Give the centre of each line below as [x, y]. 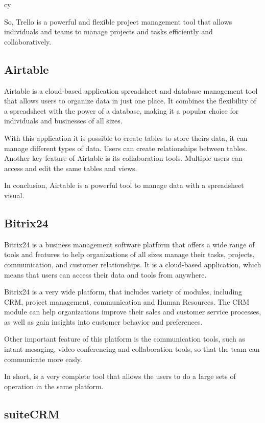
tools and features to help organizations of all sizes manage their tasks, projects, [129, 254]
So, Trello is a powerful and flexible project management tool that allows [118, 21]
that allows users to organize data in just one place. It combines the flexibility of [130, 101]
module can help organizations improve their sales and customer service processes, [133, 312]
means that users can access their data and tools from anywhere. [105, 274]
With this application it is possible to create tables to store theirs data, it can [126, 138]
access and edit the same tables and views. [71, 168]
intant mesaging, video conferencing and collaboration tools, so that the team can [132, 349]
